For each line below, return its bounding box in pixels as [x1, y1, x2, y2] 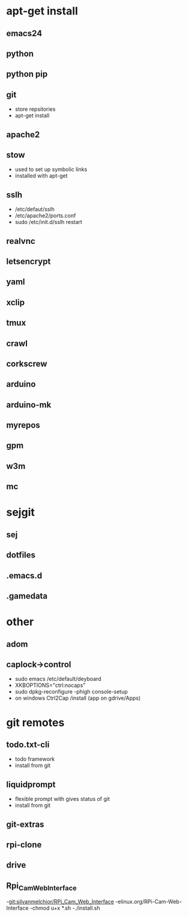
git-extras [6, 819, 44, 829]
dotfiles [6, 550, 36, 561]
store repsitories [14, 105, 56, 113]
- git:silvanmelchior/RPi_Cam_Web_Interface [6, 898, 114, 906]
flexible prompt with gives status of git [14, 795, 110, 803]
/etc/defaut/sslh [14, 206, 55, 213]
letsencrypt [6, 256, 51, 266]
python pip [6, 69, 48, 79]
